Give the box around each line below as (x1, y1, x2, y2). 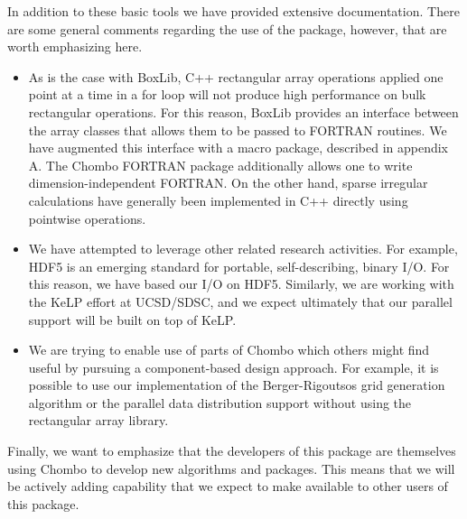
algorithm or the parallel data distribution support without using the (28, 393, 412, 412)
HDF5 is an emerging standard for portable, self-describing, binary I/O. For (28, 256, 450, 275)
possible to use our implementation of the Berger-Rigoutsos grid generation (28, 375, 445, 394)
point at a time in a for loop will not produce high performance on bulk (28, 85, 426, 104)
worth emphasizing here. (7, 37, 143, 56)
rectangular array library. (28, 411, 169, 430)
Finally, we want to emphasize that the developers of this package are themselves (7, 441, 456, 460)
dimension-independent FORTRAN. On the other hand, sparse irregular (28, 173, 428, 192)
